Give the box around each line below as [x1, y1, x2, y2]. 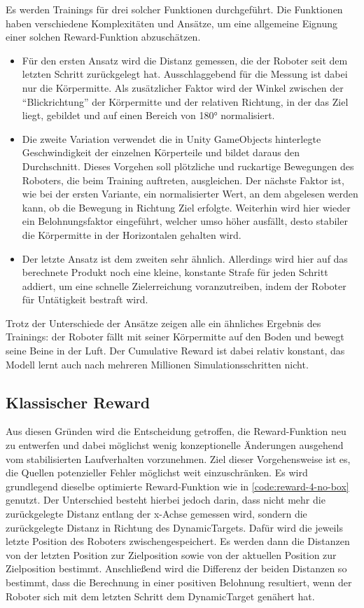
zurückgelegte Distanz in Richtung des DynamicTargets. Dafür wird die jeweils [6, 520, 343, 534]
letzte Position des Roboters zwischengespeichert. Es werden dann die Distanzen [6, 534, 350, 548]
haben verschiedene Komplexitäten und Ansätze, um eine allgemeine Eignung [6, 15, 338, 30]
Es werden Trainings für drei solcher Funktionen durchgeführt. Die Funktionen [6, 2, 343, 16]
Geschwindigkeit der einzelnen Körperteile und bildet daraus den [22, 145, 300, 160]
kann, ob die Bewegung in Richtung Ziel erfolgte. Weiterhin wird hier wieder [22, 200, 351, 214]
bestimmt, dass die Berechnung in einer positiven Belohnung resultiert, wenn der [6, 574, 352, 589]
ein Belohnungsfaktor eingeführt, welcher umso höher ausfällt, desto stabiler [22, 214, 348, 228]
